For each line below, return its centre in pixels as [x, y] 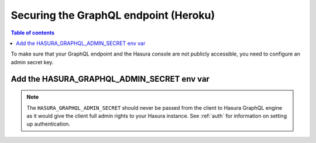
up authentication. [48, 124]
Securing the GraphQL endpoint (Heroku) [113, 15]
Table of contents [33, 33]
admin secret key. [32, 62]
